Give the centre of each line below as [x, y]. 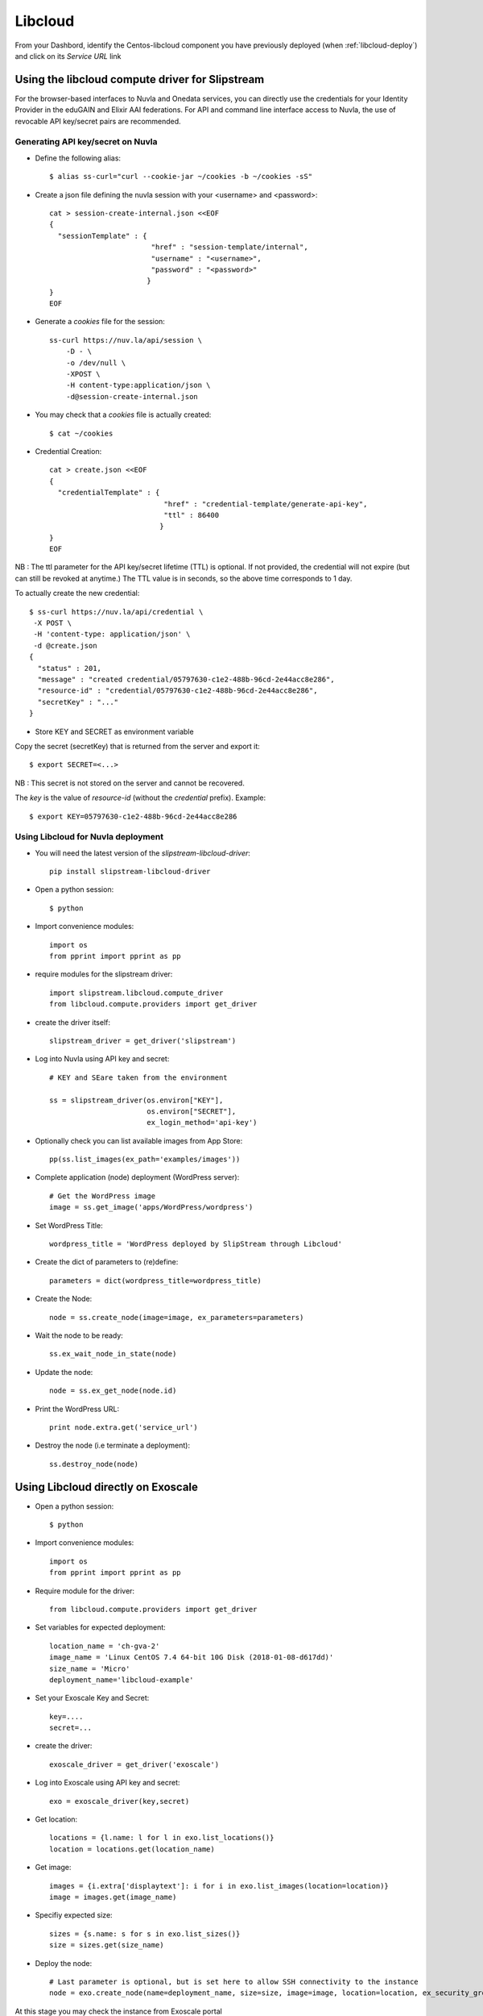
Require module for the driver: [85, 1591]
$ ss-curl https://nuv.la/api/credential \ [116, 612]
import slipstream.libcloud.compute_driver [136, 993]
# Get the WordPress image [103, 1196]
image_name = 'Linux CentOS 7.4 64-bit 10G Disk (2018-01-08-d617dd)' [192, 1658]
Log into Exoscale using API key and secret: [107, 1783]
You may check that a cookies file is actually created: [123, 414]
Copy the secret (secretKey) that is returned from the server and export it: [138, 746]
